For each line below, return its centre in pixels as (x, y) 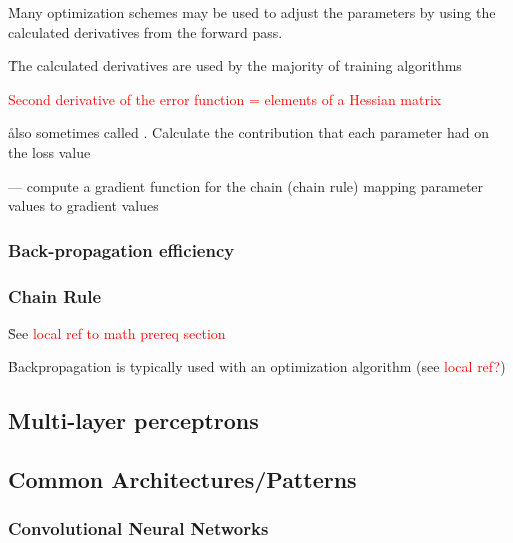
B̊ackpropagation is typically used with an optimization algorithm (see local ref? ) (257, 366)
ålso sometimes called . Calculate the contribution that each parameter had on (248, 132)
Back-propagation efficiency (121, 249)
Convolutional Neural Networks (138, 528)
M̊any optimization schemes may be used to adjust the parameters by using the (252, 12)
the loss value (49, 151)
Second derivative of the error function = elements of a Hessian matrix (225, 98)
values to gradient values (83, 205)
